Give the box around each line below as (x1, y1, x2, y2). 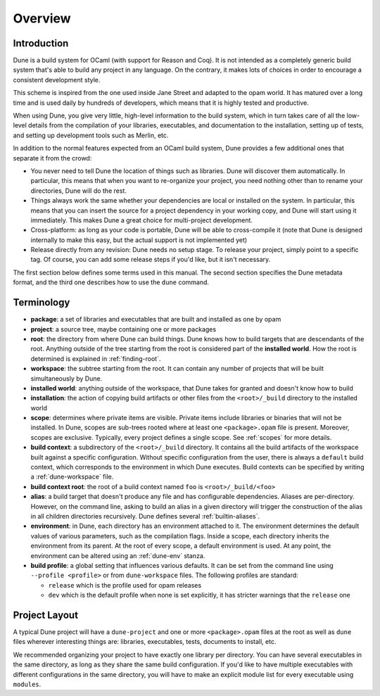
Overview (13, 11, 71, 26)
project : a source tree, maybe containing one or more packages (30, 324, 217, 334)
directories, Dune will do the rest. (30, 186, 127, 195)
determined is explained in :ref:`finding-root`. (30, 354, 161, 362)
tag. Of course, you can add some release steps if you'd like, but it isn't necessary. (30, 255, 271, 264)
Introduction (13, 37, 69, 49)
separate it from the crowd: (13, 153, 92, 162)
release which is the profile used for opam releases (48, 581, 202, 589)
